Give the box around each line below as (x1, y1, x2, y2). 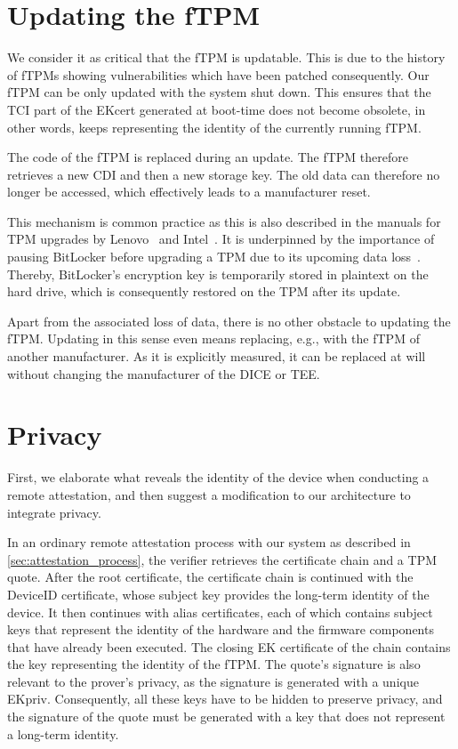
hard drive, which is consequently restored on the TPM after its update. (7, 282, 401, 301)
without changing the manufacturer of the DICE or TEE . (7, 364, 320, 383)
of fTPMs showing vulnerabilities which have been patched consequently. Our (7, 65, 430, 84)
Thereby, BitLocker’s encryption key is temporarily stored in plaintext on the (7, 264, 429, 283)
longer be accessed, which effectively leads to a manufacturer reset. (7, 182, 371, 201)
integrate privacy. (7, 503, 101, 521)
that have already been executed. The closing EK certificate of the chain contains (7, 637, 451, 656)
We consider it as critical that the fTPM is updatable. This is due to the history (7, 48, 446, 67)
